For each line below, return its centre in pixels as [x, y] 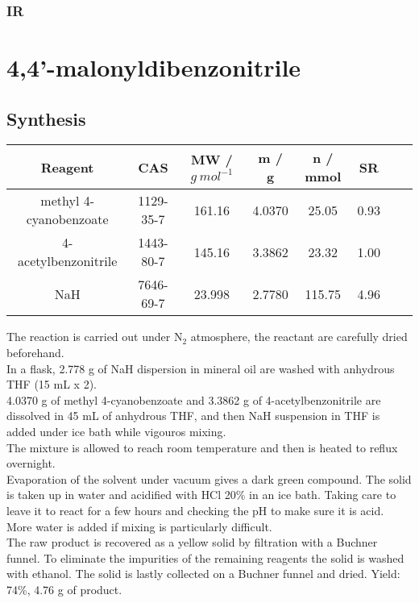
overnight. [31, 463]
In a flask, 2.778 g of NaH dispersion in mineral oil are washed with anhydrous [201, 368]
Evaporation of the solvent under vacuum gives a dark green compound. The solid [209, 478]
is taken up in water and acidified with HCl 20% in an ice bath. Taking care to [201, 495]
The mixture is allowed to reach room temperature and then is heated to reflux [202, 447]
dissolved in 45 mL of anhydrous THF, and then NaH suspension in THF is [193, 416]
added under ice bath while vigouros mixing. [116, 431]
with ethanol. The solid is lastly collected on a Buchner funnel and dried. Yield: [203, 574]
